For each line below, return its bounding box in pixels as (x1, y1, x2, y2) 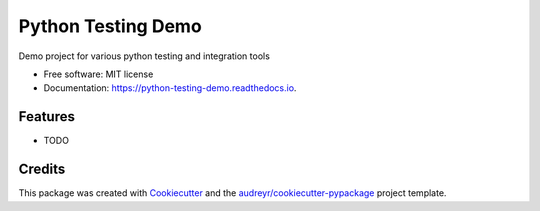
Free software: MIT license (43, 68, 154, 80)
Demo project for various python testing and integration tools (18, 50, 270, 62)
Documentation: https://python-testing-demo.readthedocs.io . (43, 82, 297, 94)
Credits (18, 161, 66, 178)
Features (18, 108, 75, 125)
